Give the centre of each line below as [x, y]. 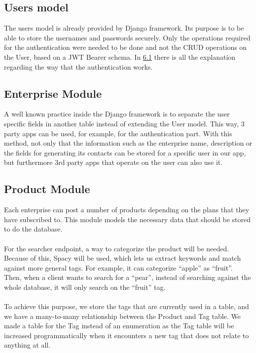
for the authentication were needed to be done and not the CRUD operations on [126, 47]
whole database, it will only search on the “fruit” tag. [85, 287]
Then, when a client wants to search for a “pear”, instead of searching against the [128, 277]
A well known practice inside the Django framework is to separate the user [117, 114]
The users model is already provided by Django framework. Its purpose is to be [124, 28]
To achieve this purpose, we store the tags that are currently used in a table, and [127, 306]
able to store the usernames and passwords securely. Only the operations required [127, 37]
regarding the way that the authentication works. [78, 66]
